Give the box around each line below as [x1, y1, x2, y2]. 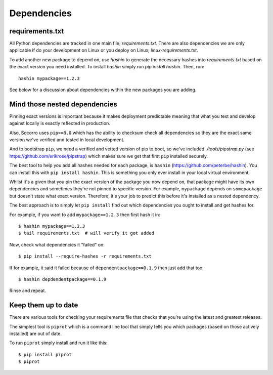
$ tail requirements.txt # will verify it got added [18, 230, 154, 236]
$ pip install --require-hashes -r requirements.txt [18, 254, 152, 259]
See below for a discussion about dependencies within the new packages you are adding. [9, 87, 197, 93]
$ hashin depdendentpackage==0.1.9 [18, 276, 107, 282]
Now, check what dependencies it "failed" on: [9, 241, 105, 247]
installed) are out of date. [9, 330, 62, 337]
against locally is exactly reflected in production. [9, 120, 111, 127]
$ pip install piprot [18, 352, 72, 357]
